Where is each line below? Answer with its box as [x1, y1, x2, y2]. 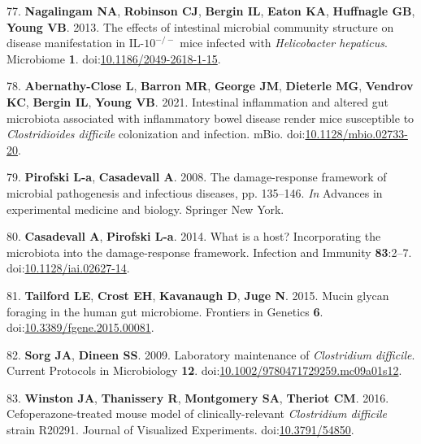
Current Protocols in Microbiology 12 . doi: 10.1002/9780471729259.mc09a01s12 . [7, 362, 402, 379]
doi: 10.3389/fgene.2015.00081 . [7, 319, 154, 336]
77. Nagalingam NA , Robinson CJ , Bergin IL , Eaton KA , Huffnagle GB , [7, 2, 415, 19]
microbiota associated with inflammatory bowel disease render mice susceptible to [7, 109, 414, 126]
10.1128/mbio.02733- [305, 125, 408, 142]
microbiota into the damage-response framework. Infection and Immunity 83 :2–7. [7, 243, 412, 260]
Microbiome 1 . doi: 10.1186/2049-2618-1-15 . [7, 50, 221, 67]
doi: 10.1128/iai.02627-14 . [7, 259, 130, 276]
